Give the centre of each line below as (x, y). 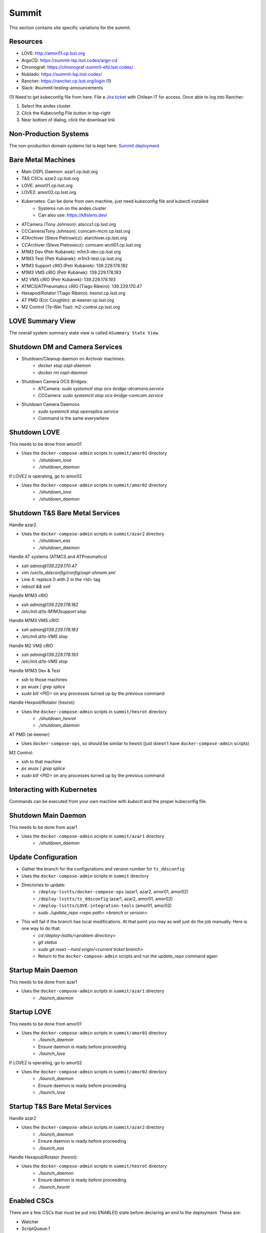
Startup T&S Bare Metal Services (60, 1106)
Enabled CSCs (32, 1201)
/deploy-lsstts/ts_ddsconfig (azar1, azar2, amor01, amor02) (105, 899)
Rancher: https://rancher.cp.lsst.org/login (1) (66, 81)
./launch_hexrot (54, 1187)
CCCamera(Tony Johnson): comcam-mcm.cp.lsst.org (76, 231)
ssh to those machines (44, 680)
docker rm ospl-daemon (63, 372)
